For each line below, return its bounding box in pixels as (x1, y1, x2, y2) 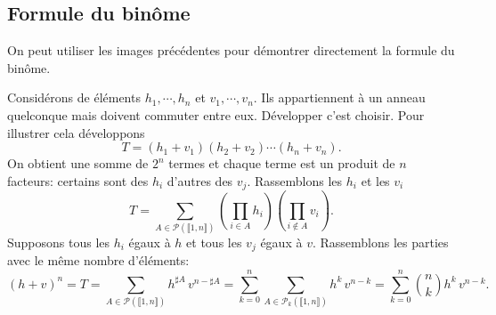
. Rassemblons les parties (312, 232, 449, 251)
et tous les (186, 232, 242, 251)
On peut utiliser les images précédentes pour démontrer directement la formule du (7, 41, 455, 60)
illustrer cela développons (7, 123, 145, 141)
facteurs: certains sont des (7, 171, 149, 190)
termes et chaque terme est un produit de (168, 154, 395, 173)
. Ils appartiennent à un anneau (253, 88, 426, 107)
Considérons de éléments (7, 88, 141, 107)
